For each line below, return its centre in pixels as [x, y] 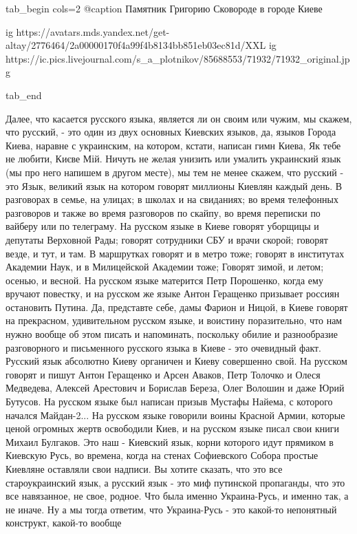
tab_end [24, 95]
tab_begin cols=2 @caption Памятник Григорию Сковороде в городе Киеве [164, 8]
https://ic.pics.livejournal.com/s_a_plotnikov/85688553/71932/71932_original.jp [178, 58]
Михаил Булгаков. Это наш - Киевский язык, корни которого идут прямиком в [170, 441]
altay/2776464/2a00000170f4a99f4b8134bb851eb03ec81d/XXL [136, 45]
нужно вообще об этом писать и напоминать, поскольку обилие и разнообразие [172, 334]
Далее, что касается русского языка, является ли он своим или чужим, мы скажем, [179, 118]
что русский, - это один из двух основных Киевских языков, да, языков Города [171, 132]
